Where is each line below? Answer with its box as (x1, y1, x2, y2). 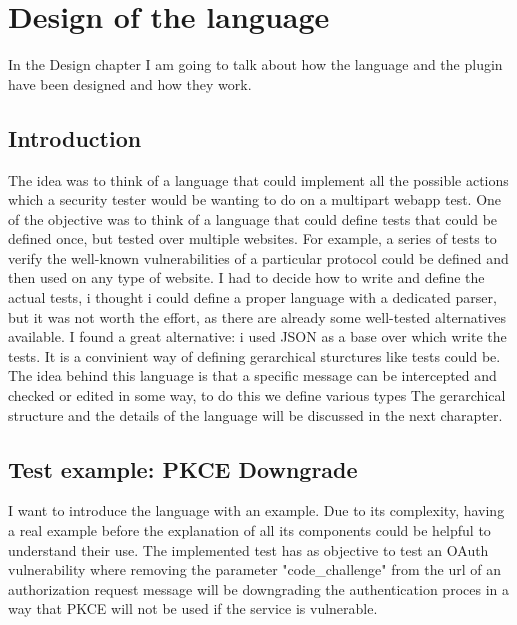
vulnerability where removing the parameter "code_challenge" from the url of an (8, 559, 501, 580)
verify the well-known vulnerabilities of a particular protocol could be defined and (8, 247, 509, 268)
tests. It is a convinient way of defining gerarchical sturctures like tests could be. (8, 345, 501, 366)
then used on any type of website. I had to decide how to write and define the (8, 267, 485, 288)
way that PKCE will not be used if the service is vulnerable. (8, 598, 378, 619)
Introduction (8, 122, 142, 153)
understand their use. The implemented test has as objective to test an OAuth (8, 539, 489, 560)
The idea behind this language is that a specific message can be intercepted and (8, 365, 497, 386)
